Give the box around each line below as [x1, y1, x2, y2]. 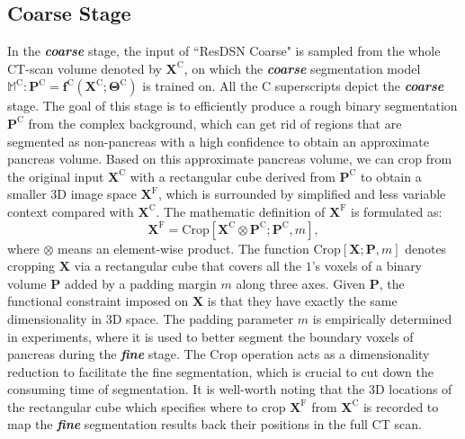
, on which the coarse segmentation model [183, 58, 421, 77]
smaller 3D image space [7, 184, 137, 203]
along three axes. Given [236, 273, 366, 292]
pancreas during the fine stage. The [7, 345, 206, 363]
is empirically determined [312, 309, 452, 327]
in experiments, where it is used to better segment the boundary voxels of [7, 327, 414, 345]
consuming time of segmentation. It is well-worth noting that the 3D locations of [7, 380, 452, 399]
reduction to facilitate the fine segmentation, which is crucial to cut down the [7, 362, 434, 381]
